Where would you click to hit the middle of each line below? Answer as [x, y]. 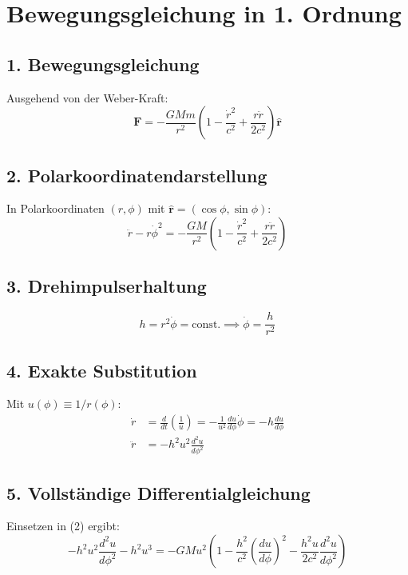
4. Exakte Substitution [102, 370]
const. [206, 324]
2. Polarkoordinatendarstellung [137, 175]
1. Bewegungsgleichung [103, 64]
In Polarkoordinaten [55, 208]
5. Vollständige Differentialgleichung [158, 492]
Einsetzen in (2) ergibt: [63, 526]
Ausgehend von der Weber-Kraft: [87, 97]
